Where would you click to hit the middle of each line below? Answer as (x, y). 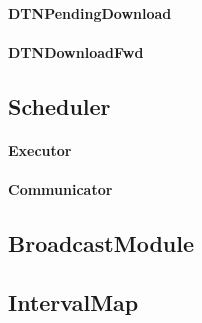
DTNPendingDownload (90, 12)
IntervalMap (73, 301)
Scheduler (59, 105)
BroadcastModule (101, 242)
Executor (40, 149)
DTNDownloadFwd (76, 51)
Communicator (60, 188)
